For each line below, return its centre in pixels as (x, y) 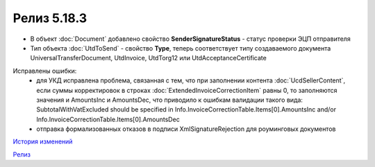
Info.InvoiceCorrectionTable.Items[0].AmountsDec (108, 119)
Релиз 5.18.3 (50, 18)
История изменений (43, 141)
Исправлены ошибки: (45, 71)
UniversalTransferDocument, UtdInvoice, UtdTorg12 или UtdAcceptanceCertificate (148, 58)
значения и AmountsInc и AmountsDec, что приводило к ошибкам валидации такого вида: (170, 100)
